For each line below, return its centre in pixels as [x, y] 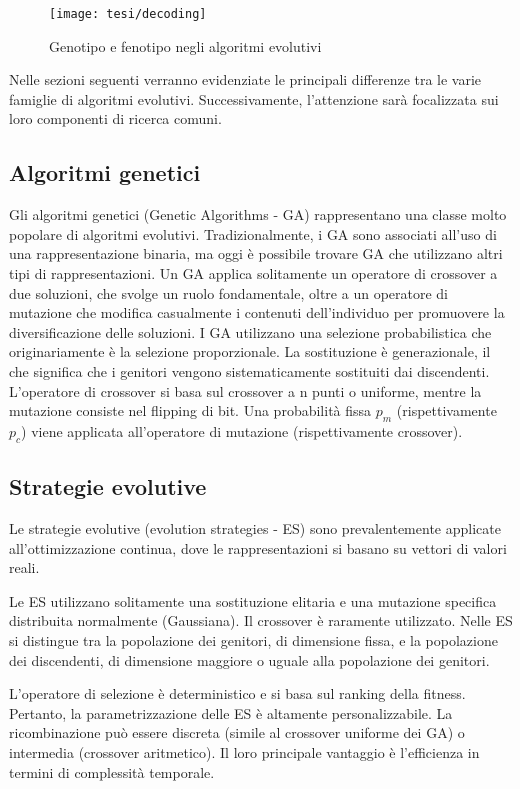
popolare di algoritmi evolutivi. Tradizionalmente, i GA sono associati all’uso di [253, 233]
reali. [24, 567]
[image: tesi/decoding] [128, 14]
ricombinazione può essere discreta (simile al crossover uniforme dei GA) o [237, 732]
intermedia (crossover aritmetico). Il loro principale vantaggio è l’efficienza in [244, 751]
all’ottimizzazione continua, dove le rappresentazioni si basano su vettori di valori [258, 547]
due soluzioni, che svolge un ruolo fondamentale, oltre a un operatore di [228, 292]
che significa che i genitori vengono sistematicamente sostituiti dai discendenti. [249, 370]
